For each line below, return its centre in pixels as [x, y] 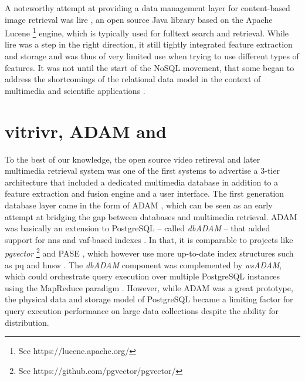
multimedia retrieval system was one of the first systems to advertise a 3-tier [142, 171]
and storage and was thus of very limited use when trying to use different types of [152, 56]
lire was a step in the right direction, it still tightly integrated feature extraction [149, 44]
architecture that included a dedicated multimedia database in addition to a [142, 182]
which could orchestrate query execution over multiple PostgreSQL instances [143, 276]
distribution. [27, 322]
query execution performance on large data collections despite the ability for [142, 310]
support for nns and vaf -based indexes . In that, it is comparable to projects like [149, 239]
